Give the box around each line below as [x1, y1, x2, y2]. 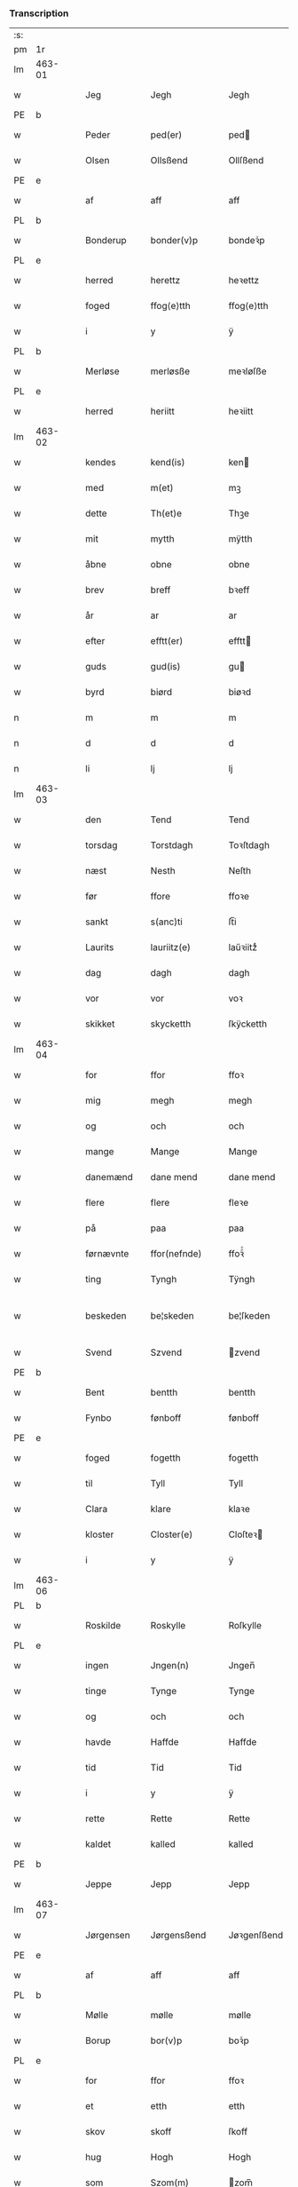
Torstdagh [150, 839, 193, 852]
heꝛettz [228, 274, 260, 287]
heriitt [150, 405, 176, 417]
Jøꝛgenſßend [228, 1929, 284, 1942]
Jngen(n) [150, 1660, 189, 1672]
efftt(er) [150, 635, 184, 647]
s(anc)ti [150, 915, 184, 928]
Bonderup [85, 234, 127, 247]
